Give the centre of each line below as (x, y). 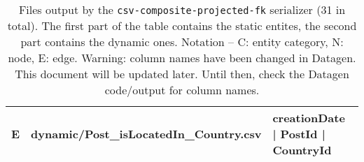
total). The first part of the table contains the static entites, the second (182, 25)
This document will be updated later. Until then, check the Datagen (182, 74)
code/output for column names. (182, 90)
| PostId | (299, 134)
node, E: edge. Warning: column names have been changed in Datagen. (182, 58)
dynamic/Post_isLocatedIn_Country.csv (146, 134)
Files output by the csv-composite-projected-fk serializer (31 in (182, 9)
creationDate (309, 118)
